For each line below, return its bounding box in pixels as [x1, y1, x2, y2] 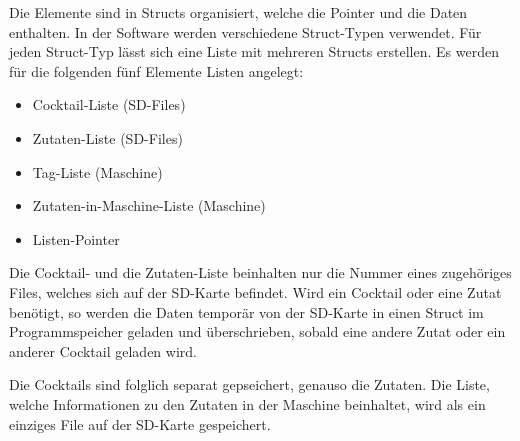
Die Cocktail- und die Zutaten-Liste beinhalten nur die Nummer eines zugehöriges [9, 262, 512, 283]
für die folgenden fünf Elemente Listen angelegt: [9, 60, 304, 81]
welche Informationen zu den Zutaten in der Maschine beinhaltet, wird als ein [9, 393, 486, 414]
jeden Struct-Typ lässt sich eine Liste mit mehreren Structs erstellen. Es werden [9, 41, 499, 62]
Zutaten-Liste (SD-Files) [32, 127, 183, 148]
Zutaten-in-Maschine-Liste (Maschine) [32, 195, 266, 216]
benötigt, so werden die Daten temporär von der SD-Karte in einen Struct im [9, 301, 484, 322]
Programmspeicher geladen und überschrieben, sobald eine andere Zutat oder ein [9, 321, 506, 342]
